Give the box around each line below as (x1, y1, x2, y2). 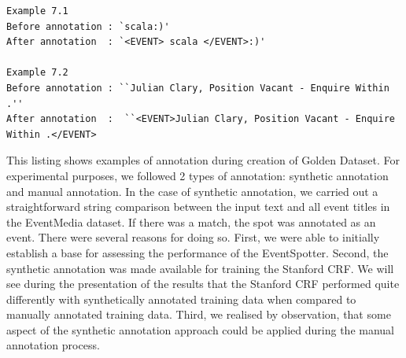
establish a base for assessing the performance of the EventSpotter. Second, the (6, 244, 389, 260)
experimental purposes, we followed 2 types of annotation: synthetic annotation (6, 167, 389, 183)
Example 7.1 (6, 6, 68, 17)
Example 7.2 (6, 67, 68, 79)
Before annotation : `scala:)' (6, 20, 170, 32)
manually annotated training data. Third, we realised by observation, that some (6, 306, 391, 323)
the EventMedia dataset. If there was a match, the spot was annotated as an (6, 213, 376, 230)
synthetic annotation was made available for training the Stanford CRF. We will (6, 260, 394, 276)
